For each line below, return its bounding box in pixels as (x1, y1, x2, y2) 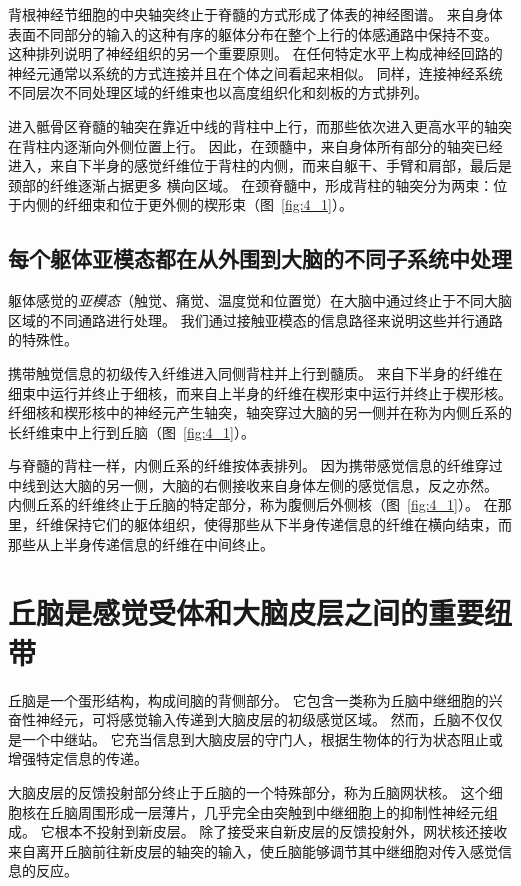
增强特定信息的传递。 (8, 748, 148, 769)
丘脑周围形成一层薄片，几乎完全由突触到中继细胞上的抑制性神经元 (49, 801, 484, 822)
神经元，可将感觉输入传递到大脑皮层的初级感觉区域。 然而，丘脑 (35, 709, 461, 730)
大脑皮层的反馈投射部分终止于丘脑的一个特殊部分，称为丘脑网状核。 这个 (8, 781, 489, 802)
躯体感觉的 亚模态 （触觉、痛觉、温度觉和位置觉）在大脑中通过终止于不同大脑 (8, 290, 512, 311)
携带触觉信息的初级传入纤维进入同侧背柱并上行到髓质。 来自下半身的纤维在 (8, 362, 503, 383)
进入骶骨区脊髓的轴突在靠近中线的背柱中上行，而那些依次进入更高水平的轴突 (8, 115, 512, 136)
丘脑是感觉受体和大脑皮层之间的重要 (8, 592, 485, 633)
